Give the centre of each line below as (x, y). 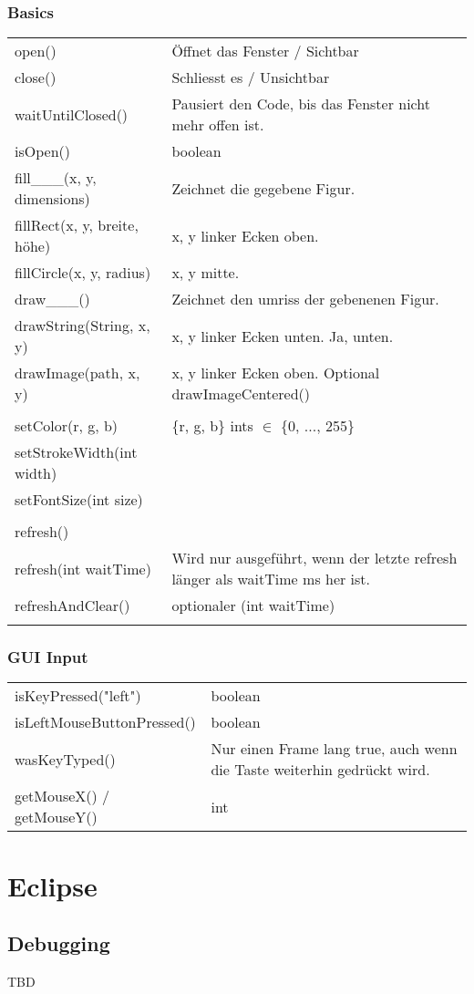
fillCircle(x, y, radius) (83, 273)
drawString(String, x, (82, 326)
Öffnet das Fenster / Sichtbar (265, 51)
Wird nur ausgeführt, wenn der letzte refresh (314, 558)
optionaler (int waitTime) (253, 606)
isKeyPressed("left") (78, 696)
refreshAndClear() (72, 606)
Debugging (59, 943)
